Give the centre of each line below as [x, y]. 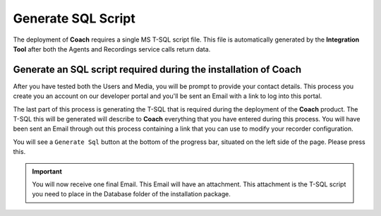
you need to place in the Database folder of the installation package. [131, 194]
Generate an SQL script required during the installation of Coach [157, 70]
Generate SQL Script [74, 18]
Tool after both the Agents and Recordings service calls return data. [112, 49]
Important [47, 171]
